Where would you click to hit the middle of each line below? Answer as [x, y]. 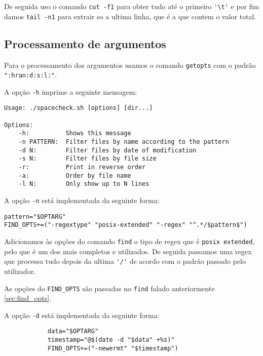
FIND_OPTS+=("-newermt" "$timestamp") [113, 348]
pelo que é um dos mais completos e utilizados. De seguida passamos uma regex [128, 251]
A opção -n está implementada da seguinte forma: [82, 200]
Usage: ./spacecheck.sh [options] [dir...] [79, 108]
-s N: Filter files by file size [87, 159]
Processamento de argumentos [85, 43]
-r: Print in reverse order [82, 167]
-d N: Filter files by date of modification [107, 150]
